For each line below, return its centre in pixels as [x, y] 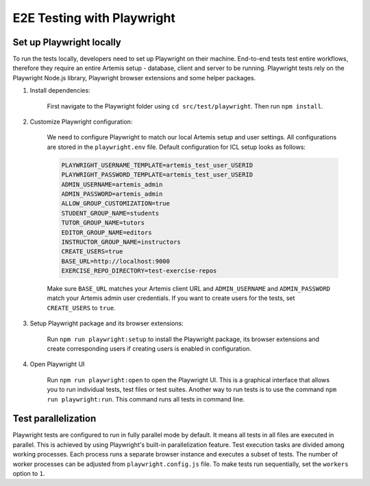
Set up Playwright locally [67, 42]
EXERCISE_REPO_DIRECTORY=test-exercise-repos [139, 271]
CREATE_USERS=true [92, 252]
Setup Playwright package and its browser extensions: [107, 323]
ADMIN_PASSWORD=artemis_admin [112, 194]
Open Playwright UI [57, 364]
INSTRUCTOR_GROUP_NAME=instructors [121, 242]
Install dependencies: [60, 91]
